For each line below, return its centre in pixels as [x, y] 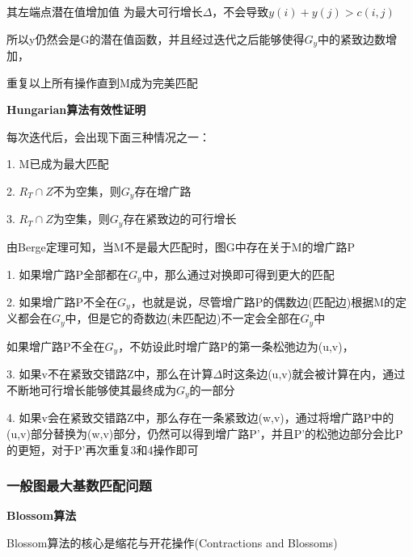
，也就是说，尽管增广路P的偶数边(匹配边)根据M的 [263, 301]
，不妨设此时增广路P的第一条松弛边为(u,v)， [236, 346]
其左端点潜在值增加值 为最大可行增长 [105, 11]
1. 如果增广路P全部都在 [68, 274]
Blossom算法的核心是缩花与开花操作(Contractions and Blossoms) [172, 542]
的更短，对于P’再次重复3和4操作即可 [103, 449]
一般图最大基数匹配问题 [79, 485]
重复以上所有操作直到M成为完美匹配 [102, 82]
